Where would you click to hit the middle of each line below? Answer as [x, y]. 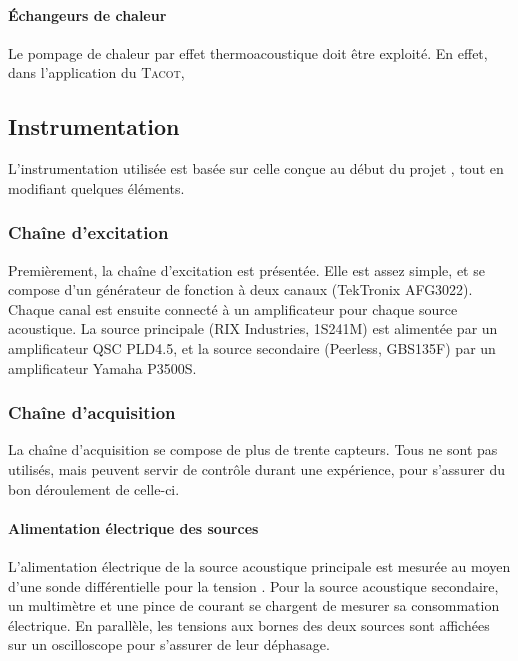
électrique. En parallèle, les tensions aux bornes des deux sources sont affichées [249, 624]
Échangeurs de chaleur [87, 14]
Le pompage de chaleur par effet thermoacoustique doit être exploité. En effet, [248, 52]
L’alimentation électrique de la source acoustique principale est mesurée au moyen [259, 565]
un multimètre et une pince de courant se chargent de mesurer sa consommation [254, 605]
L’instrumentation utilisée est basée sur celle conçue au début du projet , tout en [256, 168]
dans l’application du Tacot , [96, 72]
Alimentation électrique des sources [133, 527]
